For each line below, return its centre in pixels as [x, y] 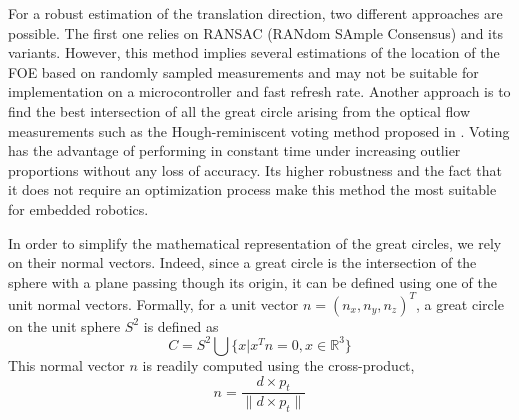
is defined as [181, 325]
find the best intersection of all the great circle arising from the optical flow [239, 110]
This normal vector [66, 364]
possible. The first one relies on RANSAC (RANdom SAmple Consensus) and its [255, 32]
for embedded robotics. [78, 208]
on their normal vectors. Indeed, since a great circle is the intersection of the [242, 262]
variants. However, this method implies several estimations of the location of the [254, 52]
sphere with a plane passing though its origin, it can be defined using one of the [252, 281]
